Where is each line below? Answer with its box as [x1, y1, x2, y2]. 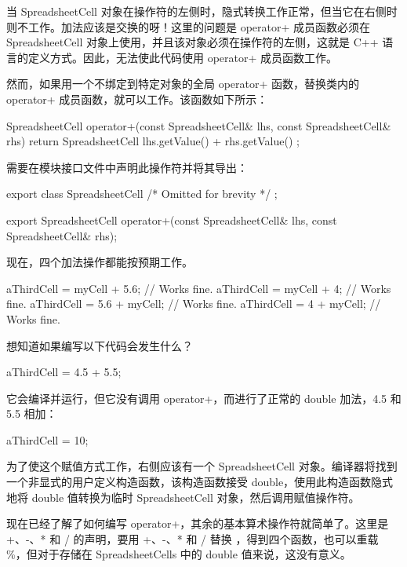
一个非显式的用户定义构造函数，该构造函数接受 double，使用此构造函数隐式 [6, 474, 394, 490]
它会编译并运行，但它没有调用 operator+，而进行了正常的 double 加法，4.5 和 [6, 390, 402, 406]
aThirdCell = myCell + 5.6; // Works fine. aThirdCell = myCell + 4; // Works [6, 280, 391, 296]
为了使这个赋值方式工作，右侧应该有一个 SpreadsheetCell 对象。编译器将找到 [6, 458, 398, 474]
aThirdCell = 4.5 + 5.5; [6, 364, 122, 380]
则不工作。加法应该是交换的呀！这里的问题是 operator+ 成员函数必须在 [6, 18, 371, 35]
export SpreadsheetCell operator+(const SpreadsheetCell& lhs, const [6, 211, 337, 228]
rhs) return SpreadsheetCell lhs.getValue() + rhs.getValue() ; [6, 133, 300, 149]
